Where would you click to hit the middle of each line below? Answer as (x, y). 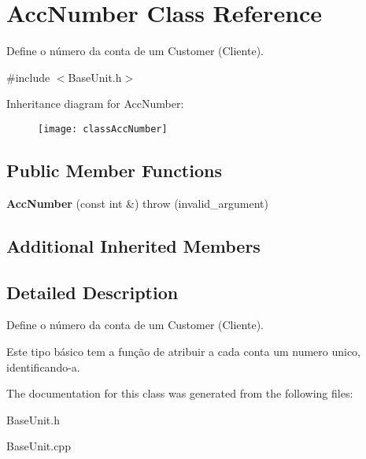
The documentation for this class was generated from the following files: (180, 393)
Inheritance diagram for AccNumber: (95, 104)
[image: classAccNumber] (103, 129)
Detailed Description (92, 292)
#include (28, 77)
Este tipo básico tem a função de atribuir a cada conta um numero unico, (184, 351)
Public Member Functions (114, 170)
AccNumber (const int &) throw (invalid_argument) (138, 203)
